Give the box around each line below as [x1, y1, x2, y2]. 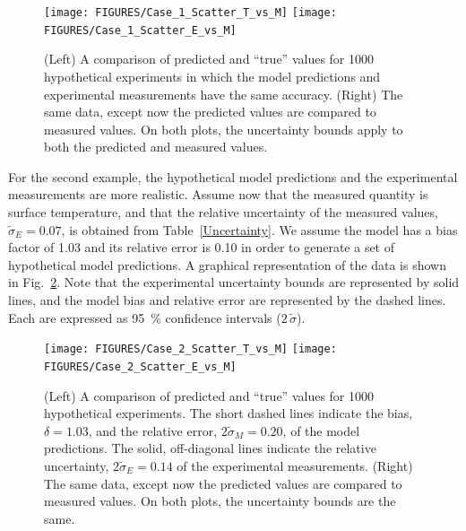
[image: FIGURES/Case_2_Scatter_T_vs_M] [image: [44, 343, 337, 356]
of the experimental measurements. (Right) [177, 456, 413, 474]
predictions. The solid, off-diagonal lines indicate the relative [44, 439, 376, 457]
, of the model [282, 421, 360, 440]
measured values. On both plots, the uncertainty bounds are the [44, 492, 396, 510]
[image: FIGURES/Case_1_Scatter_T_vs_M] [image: [44, 6, 337, 19]
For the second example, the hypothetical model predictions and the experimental [8, 167, 458, 186]
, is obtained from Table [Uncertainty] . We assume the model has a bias [61, 220, 458, 239]
